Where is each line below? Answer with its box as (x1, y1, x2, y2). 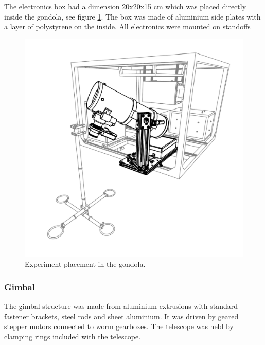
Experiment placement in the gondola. (25, 259, 146, 269)
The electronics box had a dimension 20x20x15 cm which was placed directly (4, 1, 246, 11)
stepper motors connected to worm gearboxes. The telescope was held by (4, 321, 234, 332)
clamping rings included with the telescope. (4, 331, 141, 341)
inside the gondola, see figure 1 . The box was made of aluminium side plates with (4, 11, 261, 22)
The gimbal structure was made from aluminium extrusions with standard (4, 301, 238, 312)
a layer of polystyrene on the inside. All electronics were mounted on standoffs (4, 21, 251, 32)
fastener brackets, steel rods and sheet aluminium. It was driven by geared (4, 311, 239, 321)
